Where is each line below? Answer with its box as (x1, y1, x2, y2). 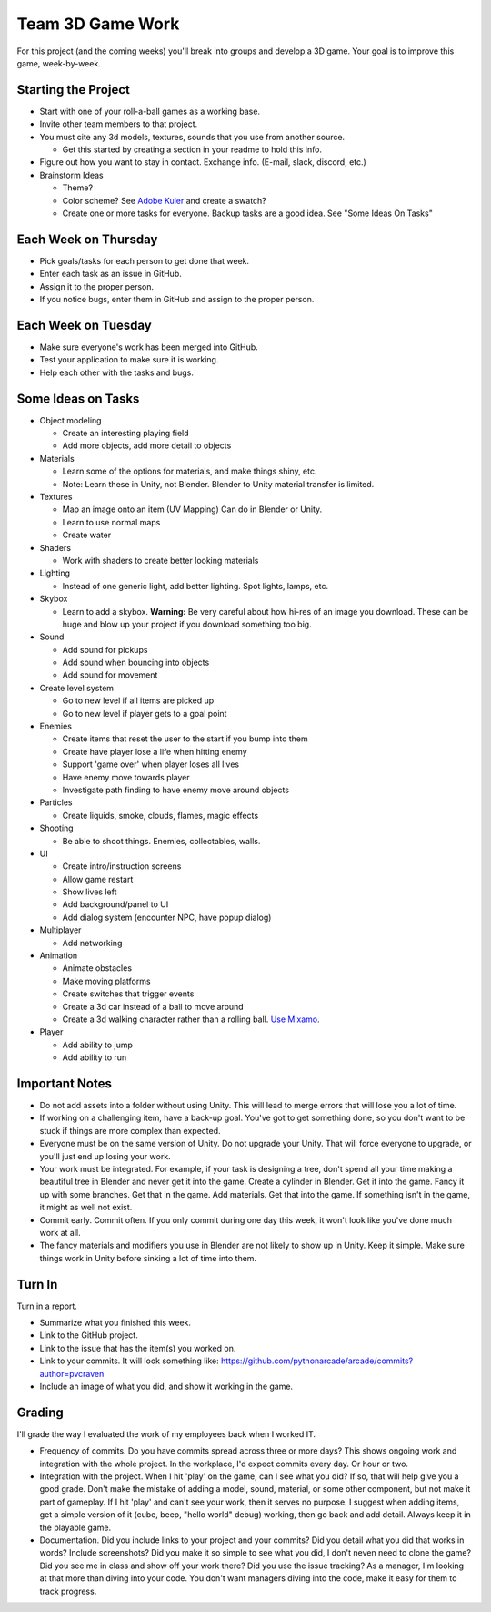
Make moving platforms (62, 975, 151, 986)
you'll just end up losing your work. (39, 1150, 172, 1161)
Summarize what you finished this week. (39, 1317, 191, 1329)
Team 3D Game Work (16, 14, 180, 34)
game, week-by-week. (16, 57, 102, 68)
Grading (16, 1404, 64, 1420)
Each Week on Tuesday (16, 317, 152, 332)
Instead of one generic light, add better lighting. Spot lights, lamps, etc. (62, 580, 329, 591)
